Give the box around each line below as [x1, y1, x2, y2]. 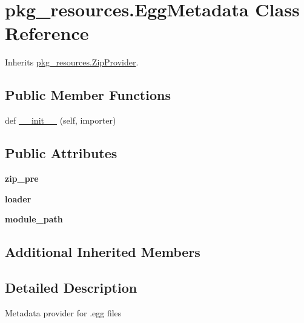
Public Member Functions [5, 85, 171, 104]
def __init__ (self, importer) [5, 114, 116, 127]
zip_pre [5, 171, 39, 184]
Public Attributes [5, 144, 117, 162]
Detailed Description [5, 278, 137, 296]
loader [5, 192, 31, 205]
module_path [5, 213, 63, 225]
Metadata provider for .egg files [5, 306, 122, 319]
